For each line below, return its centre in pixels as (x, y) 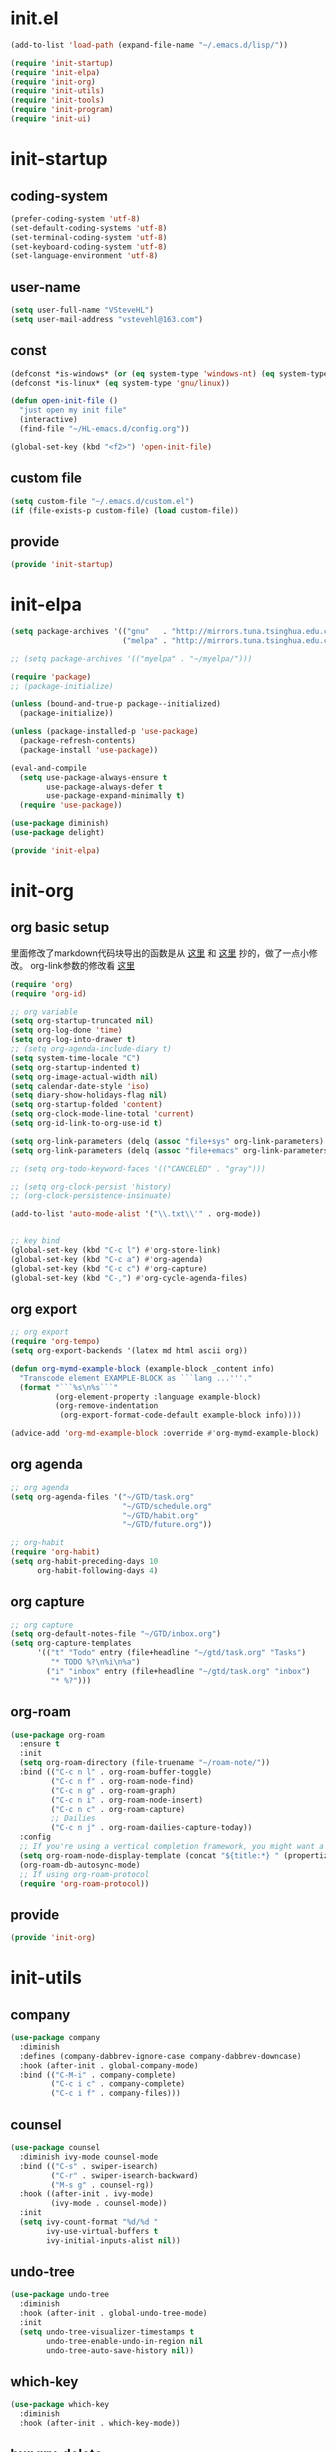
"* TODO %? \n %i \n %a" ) (95, 1662)
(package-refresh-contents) (78, 741)
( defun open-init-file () (64, 401)
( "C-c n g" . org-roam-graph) (113, 1790)
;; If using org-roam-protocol (84, 1874)
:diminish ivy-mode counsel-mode (89, 2157)
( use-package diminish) (60, 823)
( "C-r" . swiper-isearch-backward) (124, 2175)
